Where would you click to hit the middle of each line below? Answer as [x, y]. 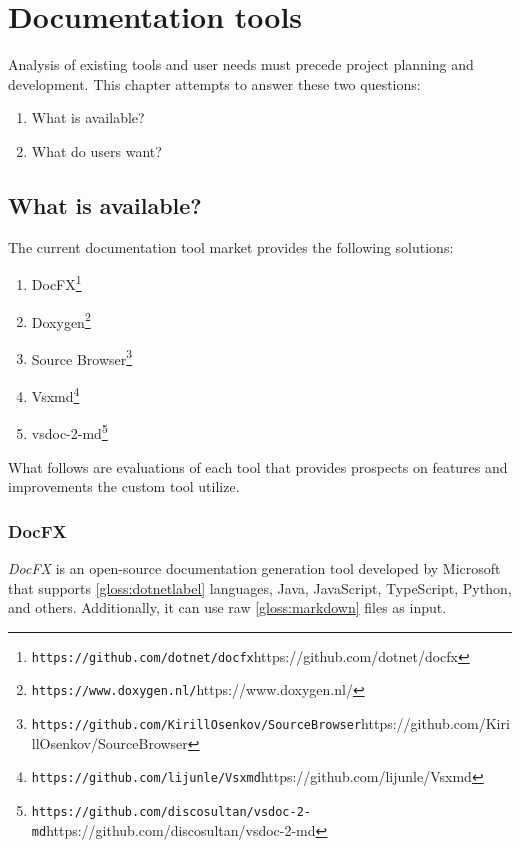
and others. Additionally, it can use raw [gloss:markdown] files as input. [227, 607]
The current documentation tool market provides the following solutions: [231, 246]
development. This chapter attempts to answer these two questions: [214, 83]
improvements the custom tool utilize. [124, 486]
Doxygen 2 [61, 320]
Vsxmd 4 [55, 394]
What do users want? [96, 150]
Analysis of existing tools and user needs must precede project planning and [241, 64]
